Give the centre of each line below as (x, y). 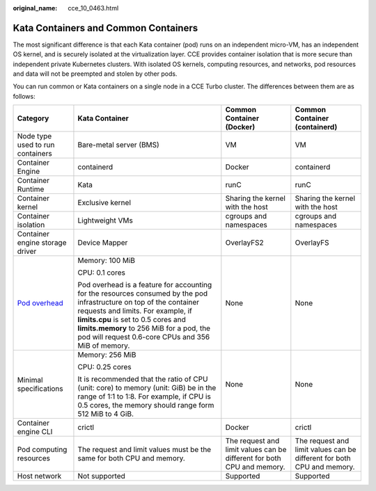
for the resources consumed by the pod (143, 293)
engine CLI (35, 432)
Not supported (101, 476)
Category (33, 118)
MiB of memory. (104, 346)
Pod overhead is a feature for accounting (145, 285)
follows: (24, 96)
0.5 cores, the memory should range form (146, 405)
